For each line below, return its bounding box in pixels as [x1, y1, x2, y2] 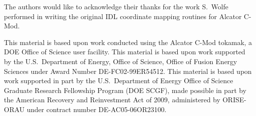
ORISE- [222, 94, 247, 105]
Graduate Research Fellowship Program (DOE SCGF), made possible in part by [4, 85, 247, 95]
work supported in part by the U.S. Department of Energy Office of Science [4, 75, 233, 86]
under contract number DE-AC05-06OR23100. [27, 104, 166, 114]
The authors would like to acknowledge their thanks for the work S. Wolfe [4, 1, 228, 11]
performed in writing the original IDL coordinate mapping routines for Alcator [4, 11, 242, 21]
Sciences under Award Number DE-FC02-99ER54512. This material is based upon [4, 66, 252, 76]
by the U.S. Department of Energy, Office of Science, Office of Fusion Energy [4, 56, 237, 66]
